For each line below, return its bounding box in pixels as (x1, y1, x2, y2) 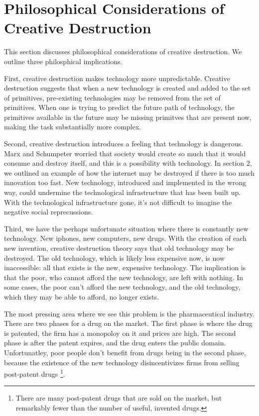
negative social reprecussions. (4, 207, 93, 217)
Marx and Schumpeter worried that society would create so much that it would (4, 148, 246, 158)
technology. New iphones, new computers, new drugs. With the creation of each (4, 233, 247, 243)
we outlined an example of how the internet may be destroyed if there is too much (4, 167, 255, 178)
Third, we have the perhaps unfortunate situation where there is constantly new (4, 223, 249, 233)
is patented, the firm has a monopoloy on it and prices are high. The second (4, 327, 236, 338)
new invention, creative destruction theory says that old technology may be (4, 243, 234, 253)
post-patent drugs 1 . (4, 367, 65, 379)
